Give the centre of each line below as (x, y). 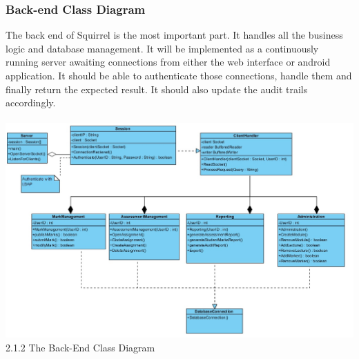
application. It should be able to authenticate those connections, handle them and (179, 75)
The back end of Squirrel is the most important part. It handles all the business (174, 35)
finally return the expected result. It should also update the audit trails (157, 89)
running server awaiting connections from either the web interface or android (168, 62)
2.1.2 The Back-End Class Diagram (80, 347)
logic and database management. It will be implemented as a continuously (162, 48)
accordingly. (31, 103)
